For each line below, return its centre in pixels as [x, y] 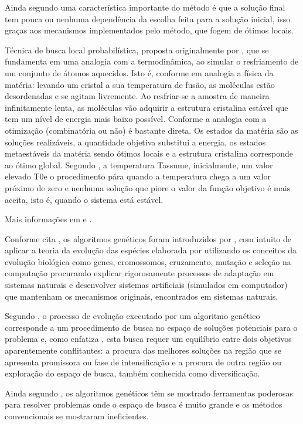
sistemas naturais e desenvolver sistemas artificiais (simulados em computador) [146, 285]
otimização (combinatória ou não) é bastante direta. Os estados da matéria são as [151, 130]
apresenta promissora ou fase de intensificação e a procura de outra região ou [143, 362]
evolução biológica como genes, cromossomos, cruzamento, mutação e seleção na [148, 261]
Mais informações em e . [48, 219]
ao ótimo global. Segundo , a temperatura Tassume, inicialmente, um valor [139, 164]
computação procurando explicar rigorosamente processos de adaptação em [139, 273]
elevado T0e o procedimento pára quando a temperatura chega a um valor [138, 176]
